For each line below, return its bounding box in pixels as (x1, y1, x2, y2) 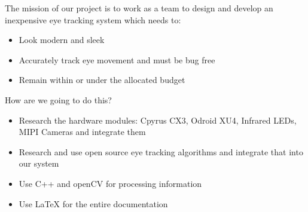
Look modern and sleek (19, 33, 105, 46)
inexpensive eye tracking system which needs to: (5, 13, 181, 26)
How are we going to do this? (5, 93, 112, 106)
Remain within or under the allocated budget (19, 73, 185, 86)
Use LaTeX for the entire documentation (19, 197, 168, 210)
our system (19, 157, 59, 170)
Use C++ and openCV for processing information (19, 177, 202, 189)
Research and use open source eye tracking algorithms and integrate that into (19, 145, 303, 158)
